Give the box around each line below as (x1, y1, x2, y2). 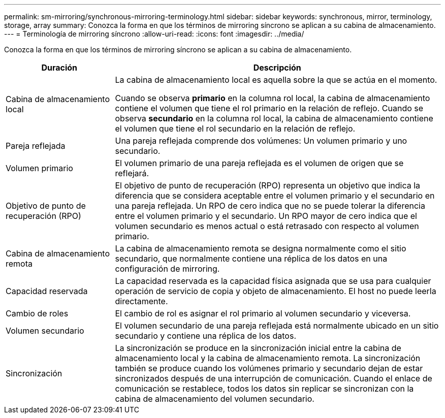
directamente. (115, 296, 168, 306)
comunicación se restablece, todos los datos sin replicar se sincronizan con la (115, 383, 414, 394)
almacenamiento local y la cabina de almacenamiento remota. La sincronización (115, 353, 421, 363)
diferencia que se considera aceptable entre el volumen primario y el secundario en (115, 190, 435, 201)
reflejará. (115, 168, 149, 178)
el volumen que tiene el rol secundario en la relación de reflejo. (115, 123, 356, 134)
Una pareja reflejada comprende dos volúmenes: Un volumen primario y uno (115, 136, 407, 146)
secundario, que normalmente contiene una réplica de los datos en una (115, 253, 388, 264)
